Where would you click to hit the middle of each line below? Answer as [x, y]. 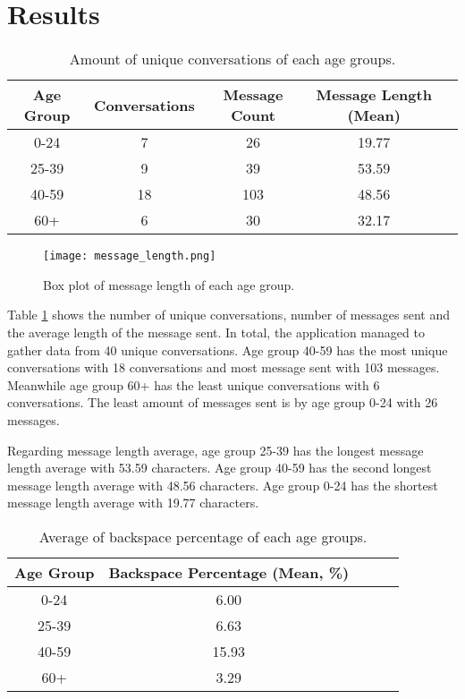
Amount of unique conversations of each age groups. [232, 59]
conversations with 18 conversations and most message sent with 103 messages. [224, 367]
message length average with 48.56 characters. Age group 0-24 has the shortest [223, 485]
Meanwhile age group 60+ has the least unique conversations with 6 [194, 384]
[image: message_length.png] [130, 256]
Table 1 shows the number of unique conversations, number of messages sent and [228, 315]
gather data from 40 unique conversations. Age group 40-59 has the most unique [228, 349]
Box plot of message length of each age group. [169, 284]
